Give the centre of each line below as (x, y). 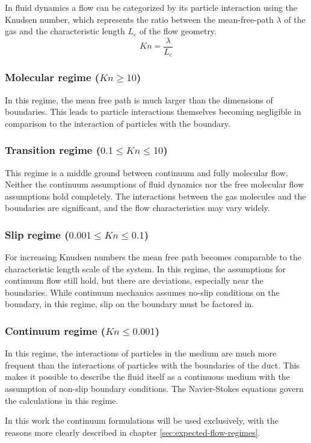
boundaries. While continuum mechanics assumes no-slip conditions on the (142, 292)
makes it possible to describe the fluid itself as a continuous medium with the (147, 377)
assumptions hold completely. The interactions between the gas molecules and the (155, 196)
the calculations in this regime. (62, 400)
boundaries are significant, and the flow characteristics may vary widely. (137, 208)
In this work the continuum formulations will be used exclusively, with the (142, 420)
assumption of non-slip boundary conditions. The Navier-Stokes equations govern (154, 389)
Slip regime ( (37, 234)
